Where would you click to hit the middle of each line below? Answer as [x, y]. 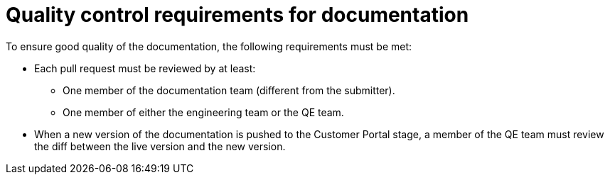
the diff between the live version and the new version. [160, 146]
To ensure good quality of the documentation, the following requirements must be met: [209, 46]
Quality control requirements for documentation [237, 15]
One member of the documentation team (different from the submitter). [229, 90]
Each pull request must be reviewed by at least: [145, 68]
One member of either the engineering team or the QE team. [203, 112]
